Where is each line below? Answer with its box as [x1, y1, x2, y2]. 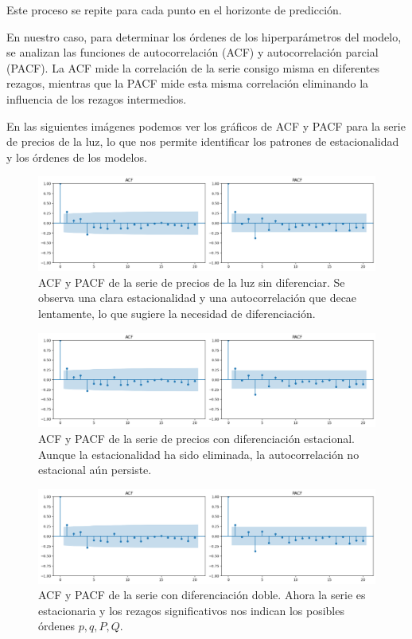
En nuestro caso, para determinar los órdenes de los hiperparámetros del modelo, [6, 28, 402, 45]
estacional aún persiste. [38, 461, 152, 478]
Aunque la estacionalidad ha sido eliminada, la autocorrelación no [38, 445, 360, 462]
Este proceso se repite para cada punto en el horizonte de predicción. [6, 2, 342, 18]
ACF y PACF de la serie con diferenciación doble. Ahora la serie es [38, 586, 366, 603]
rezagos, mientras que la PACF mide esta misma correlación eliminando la [6, 75, 369, 92]
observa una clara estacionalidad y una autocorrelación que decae [38, 289, 357, 306]
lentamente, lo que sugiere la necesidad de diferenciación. [38, 304, 316, 321]
